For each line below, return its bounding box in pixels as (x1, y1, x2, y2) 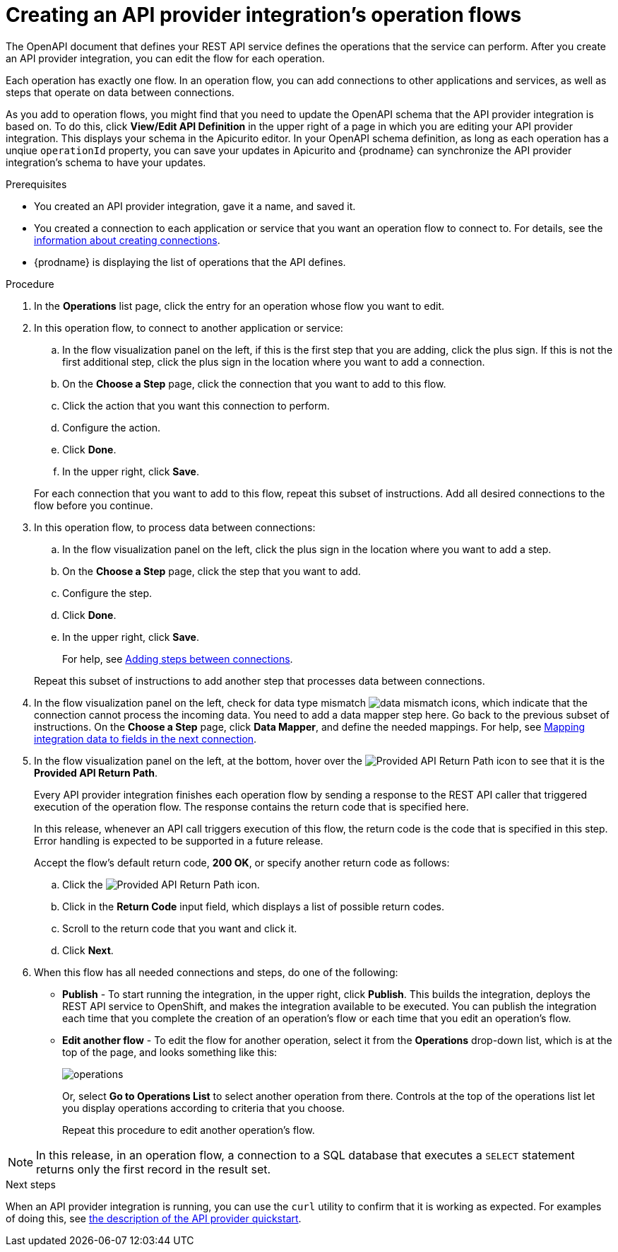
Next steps (6, 1178, 56, 1190)
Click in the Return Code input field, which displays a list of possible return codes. (62, 900, 444, 912)
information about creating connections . (34, 233, 220, 246)
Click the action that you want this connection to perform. (62, 399, 330, 412)
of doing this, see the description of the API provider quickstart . (6, 1212, 302, 1224)
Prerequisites (6, 178, 67, 190)
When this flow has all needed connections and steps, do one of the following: (34, 966, 398, 978)
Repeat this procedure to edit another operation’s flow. (62, 1123, 315, 1136)
